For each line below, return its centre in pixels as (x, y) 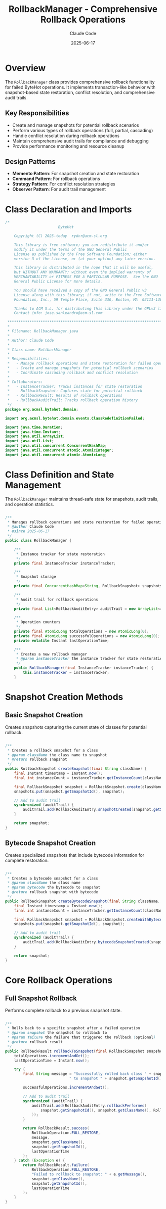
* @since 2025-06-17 (28, 531)
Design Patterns (30, 162)
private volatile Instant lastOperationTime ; (62, 641)
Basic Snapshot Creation (44, 715)
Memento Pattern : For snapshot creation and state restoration (76, 174)
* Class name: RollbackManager (39, 350)
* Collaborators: (25, 382)
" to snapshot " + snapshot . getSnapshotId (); (117, 1079)
